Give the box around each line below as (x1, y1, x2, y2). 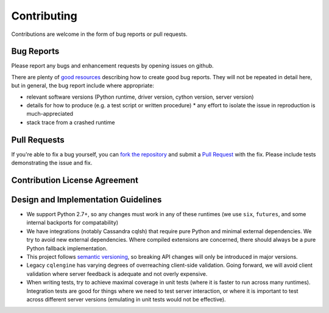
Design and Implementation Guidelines (11, 194, 162, 205)
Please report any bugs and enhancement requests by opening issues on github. (11, 62, 214, 69)
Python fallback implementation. (26, 244, 108, 252)
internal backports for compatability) (26, 219, 119, 227)
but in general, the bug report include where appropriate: (11, 82, 155, 90)
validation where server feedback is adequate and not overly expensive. (26, 270, 208, 277)
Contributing (11, 9, 77, 23)
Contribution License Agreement (11, 175, 138, 185)
